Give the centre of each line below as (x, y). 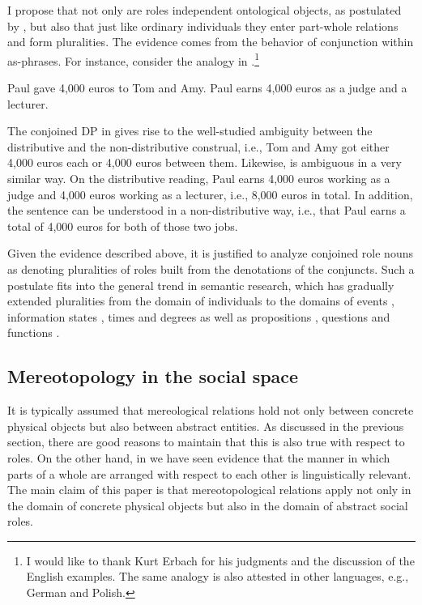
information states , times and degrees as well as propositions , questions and (199, 316)
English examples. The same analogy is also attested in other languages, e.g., (217, 576)
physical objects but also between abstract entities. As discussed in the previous (206, 426)
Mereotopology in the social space (153, 376)
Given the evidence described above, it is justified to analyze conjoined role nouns (210, 253)
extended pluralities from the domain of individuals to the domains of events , (201, 301)
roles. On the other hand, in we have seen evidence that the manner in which (199, 457)
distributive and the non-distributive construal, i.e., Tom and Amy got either (198, 146)
